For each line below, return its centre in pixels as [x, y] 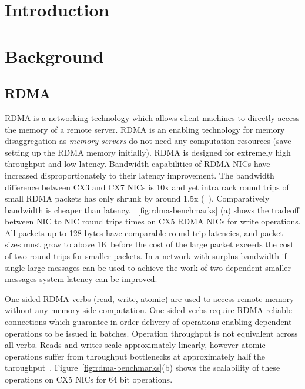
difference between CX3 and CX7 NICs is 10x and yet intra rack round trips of [147, 187]
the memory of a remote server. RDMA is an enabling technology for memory [145, 129]
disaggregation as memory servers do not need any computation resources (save [148, 141]
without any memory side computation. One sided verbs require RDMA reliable [148, 310]
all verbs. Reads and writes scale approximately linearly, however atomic [135, 345]
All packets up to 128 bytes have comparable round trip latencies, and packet [144, 232]
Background [54, 56]
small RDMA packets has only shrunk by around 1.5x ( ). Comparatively [137, 198]
